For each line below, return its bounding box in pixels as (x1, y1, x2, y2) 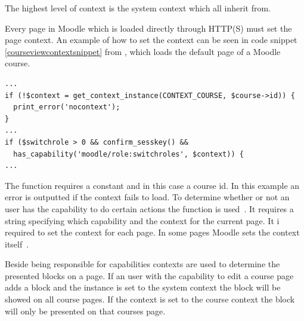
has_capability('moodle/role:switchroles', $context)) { (13, 149, 244, 158)
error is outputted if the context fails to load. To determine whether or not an (5, 191, 290, 203)
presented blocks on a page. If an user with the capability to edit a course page (5, 269, 294, 282)
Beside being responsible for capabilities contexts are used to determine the (5, 258, 280, 270)
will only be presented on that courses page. (5, 304, 166, 317)
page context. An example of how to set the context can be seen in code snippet (5, 33, 297, 46)
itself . (5, 237, 29, 250)
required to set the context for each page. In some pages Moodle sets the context (5, 226, 300, 239)
